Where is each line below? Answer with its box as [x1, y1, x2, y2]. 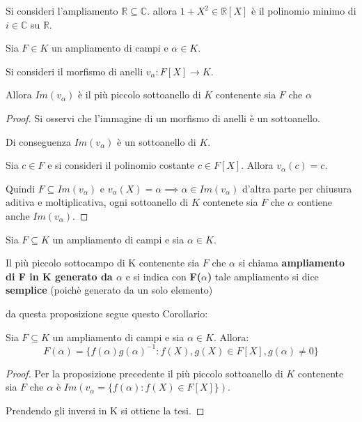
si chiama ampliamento [238, 255, 345, 270]
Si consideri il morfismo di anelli [6, 63, 143, 78]
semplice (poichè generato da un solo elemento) [6, 282, 213, 297]
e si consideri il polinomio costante [47, 158, 195, 172]
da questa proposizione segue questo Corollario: [6, 306, 208, 320]
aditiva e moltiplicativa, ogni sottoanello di [6, 195, 189, 209]
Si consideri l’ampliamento [6, 3, 118, 17]
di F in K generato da [6, 269, 113, 283]
